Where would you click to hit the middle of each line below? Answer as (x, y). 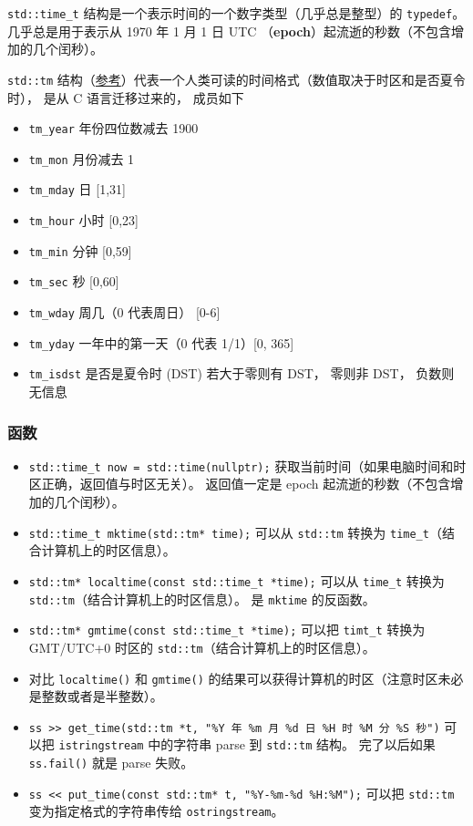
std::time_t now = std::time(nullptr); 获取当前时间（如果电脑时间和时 (247, 465)
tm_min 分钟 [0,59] (80, 250)
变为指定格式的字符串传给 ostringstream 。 (156, 811)
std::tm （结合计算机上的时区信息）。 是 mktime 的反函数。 (202, 599)
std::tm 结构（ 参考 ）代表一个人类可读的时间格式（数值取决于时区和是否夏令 (236, 79)
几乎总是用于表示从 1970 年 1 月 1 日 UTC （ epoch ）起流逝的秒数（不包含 (229, 31)
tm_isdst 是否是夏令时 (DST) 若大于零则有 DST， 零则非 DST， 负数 (235, 373)
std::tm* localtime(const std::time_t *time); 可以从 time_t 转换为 (236, 580)
